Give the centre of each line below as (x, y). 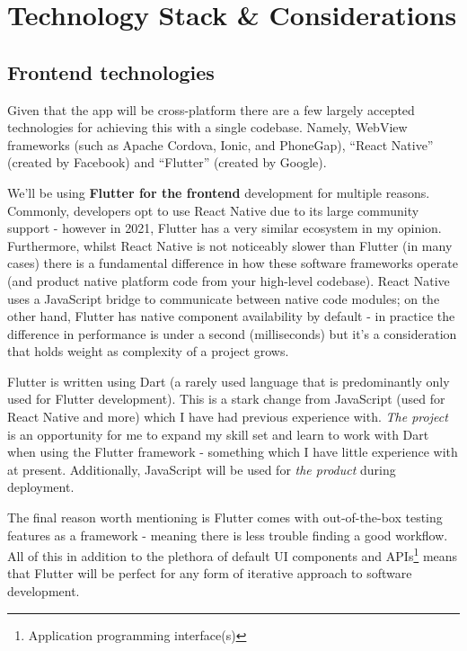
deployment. (41, 487)
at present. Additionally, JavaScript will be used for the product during (202, 469)
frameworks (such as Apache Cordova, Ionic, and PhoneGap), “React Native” (220, 144)
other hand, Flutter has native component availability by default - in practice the (231, 316)
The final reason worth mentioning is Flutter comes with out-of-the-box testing (225, 517)
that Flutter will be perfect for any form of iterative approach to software (210, 573)
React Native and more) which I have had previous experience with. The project (228, 417)
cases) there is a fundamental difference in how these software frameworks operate (233, 263)
